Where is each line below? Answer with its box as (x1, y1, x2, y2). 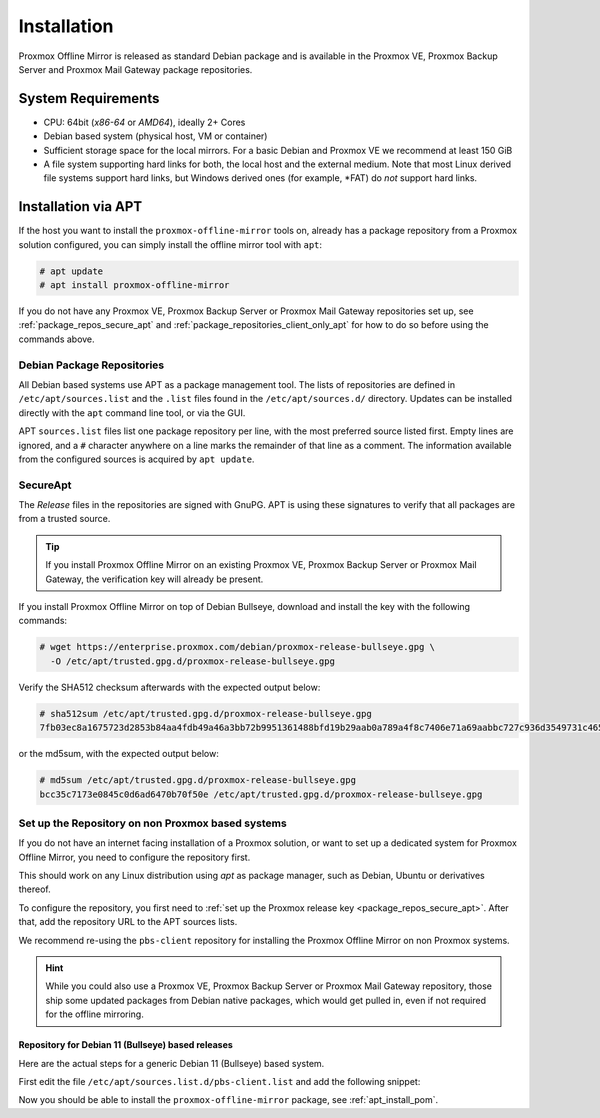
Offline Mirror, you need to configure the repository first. (18, 851, 251, 863)
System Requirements (18, 90, 160, 107)
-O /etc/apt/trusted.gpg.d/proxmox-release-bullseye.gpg (50, 655, 335, 667)
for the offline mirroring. (45, 1008, 144, 1020)
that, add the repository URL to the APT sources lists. (18, 916, 238, 928)
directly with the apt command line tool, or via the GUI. (18, 406, 246, 419)
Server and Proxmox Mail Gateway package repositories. (18, 63, 253, 75)
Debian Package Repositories (18, 358, 165, 372)
